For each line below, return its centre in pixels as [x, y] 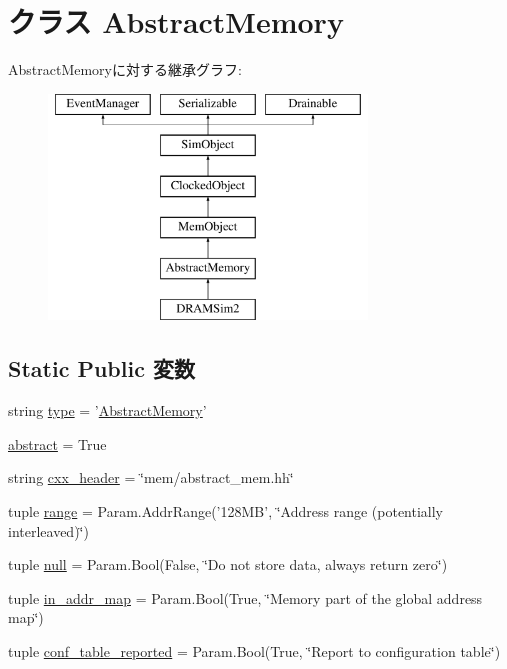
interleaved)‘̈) [48, 530]
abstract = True [57, 443]
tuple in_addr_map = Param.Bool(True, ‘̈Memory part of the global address [245, 597]
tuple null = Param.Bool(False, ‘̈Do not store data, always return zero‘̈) [228, 564]
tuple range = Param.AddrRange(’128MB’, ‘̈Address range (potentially [226, 511]
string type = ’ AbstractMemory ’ [107, 410]
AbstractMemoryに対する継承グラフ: [125, 69]
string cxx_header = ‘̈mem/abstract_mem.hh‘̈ [151, 477]
